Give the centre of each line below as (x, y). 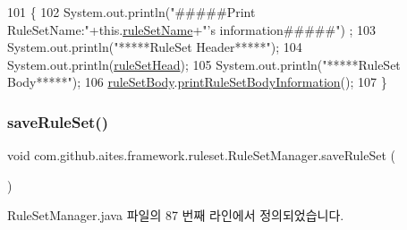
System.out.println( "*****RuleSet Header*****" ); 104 (155, 47)
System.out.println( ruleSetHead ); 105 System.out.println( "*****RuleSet (204, 64)
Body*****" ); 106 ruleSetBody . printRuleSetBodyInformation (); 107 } (197, 82)
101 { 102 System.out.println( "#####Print (131, 12)
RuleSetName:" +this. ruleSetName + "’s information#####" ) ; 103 (192, 29)
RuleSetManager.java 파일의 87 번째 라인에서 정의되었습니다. (176, 215)
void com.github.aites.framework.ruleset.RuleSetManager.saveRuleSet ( (202, 155)
